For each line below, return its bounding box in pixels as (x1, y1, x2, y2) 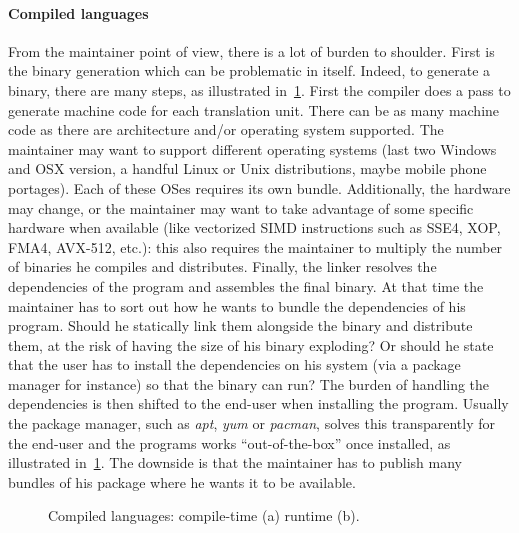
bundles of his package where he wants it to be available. (8, 471, 356, 492)
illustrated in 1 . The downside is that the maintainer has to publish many (8, 452, 462, 473)
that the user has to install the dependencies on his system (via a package (8, 354, 461, 375)
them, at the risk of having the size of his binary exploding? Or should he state (8, 334, 494, 355)
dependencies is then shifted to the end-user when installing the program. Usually (8, 393, 509, 414)
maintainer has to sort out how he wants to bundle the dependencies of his (8, 295, 466, 316)
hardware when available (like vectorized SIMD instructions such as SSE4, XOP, (8, 217, 501, 238)
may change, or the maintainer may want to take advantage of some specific (8, 197, 474, 218)
